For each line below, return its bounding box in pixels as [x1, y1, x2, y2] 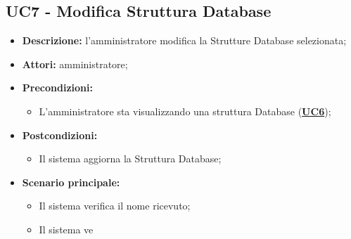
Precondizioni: [22, 80, 93, 95]
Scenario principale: [22, 174, 120, 189]
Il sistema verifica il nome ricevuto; [39, 198, 191, 213]
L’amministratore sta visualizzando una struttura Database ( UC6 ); [39, 103, 331, 118]
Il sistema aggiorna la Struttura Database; [39, 151, 222, 166]
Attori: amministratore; [22, 56, 128, 71]
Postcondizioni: [22, 127, 98, 142]
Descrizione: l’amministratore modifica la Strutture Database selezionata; [22, 33, 347, 48]
